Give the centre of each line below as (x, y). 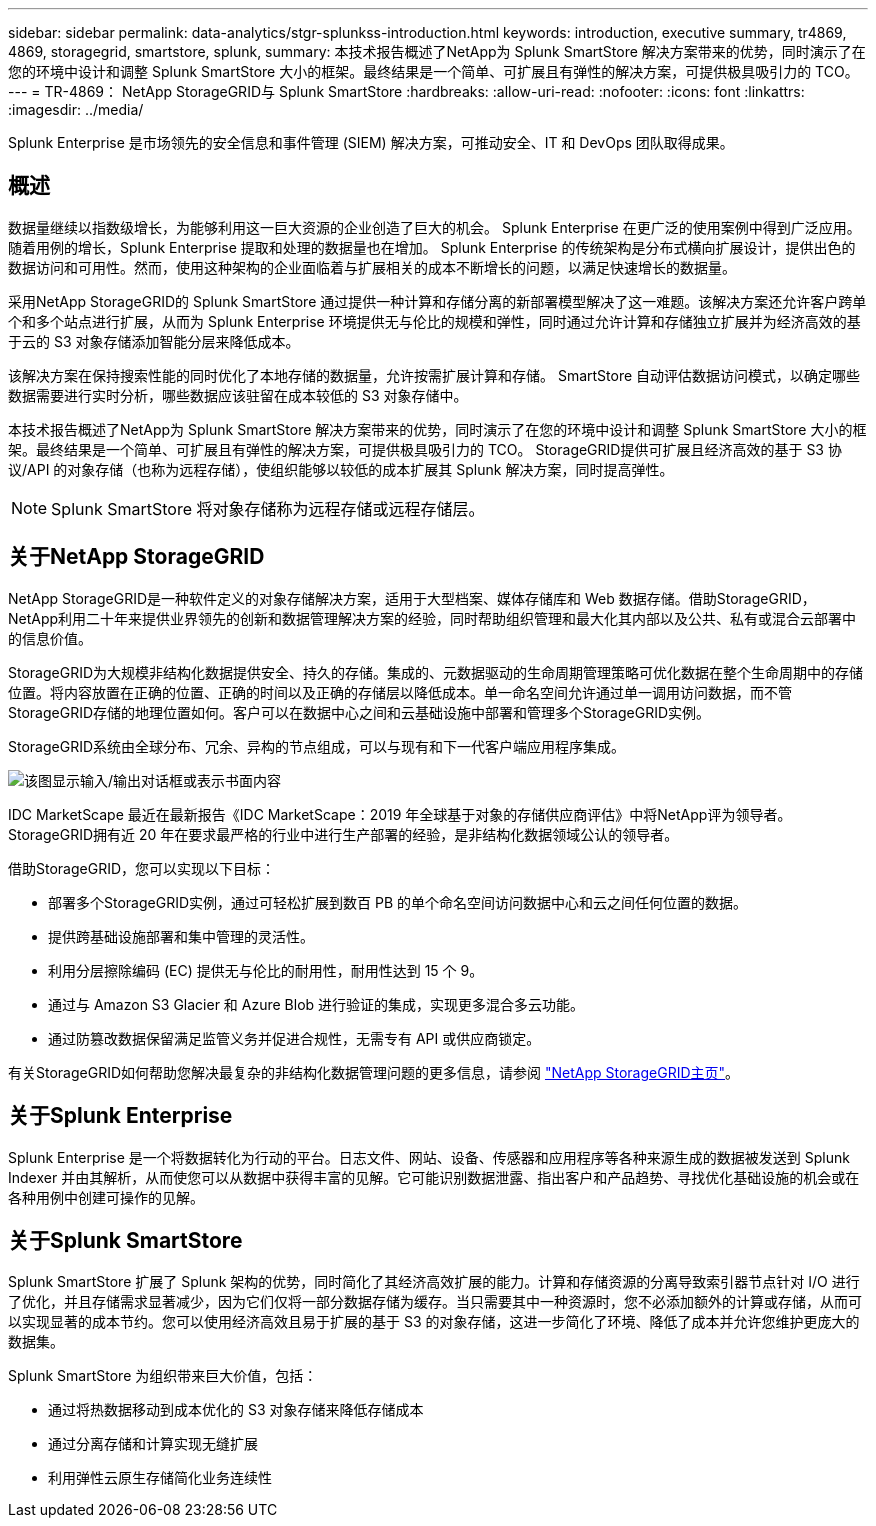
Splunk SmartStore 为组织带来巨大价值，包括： (163, 1376)
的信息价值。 (50, 638)
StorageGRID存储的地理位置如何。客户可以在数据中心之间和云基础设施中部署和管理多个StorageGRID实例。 (359, 712)
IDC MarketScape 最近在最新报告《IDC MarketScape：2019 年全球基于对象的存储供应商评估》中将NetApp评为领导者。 (400, 814)
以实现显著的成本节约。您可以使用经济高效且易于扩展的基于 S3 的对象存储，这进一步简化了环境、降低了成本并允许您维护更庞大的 (434, 1322)
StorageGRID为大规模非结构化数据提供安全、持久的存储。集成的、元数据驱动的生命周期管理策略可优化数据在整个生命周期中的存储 (436, 672)
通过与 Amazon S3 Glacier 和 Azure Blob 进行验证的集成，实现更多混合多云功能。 (316, 1004)
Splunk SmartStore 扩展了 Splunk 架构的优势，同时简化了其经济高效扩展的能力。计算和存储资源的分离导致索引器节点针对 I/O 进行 (434, 1282)
